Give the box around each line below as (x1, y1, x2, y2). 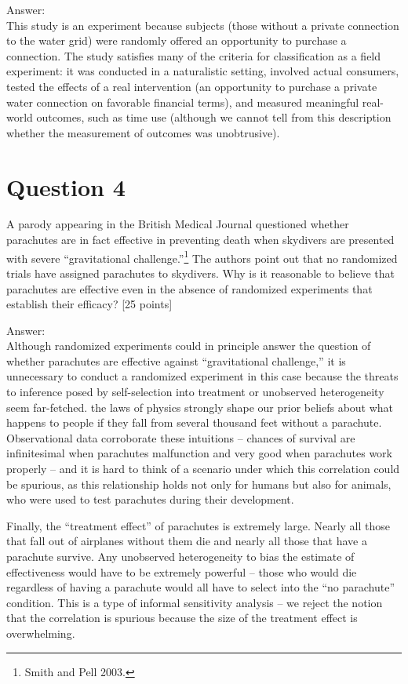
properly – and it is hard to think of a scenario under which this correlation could (6, 460, 400, 477)
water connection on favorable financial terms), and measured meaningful (6, 93, 359, 110)
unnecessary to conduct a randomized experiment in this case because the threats (6, 368, 399, 384)
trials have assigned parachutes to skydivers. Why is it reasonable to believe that (6, 264, 395, 281)
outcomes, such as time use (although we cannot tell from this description (36, 109, 392, 126)
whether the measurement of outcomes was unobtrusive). (6, 124, 280, 140)
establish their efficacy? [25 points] (6, 296, 173, 312)
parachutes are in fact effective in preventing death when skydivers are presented (6, 231, 395, 248)
